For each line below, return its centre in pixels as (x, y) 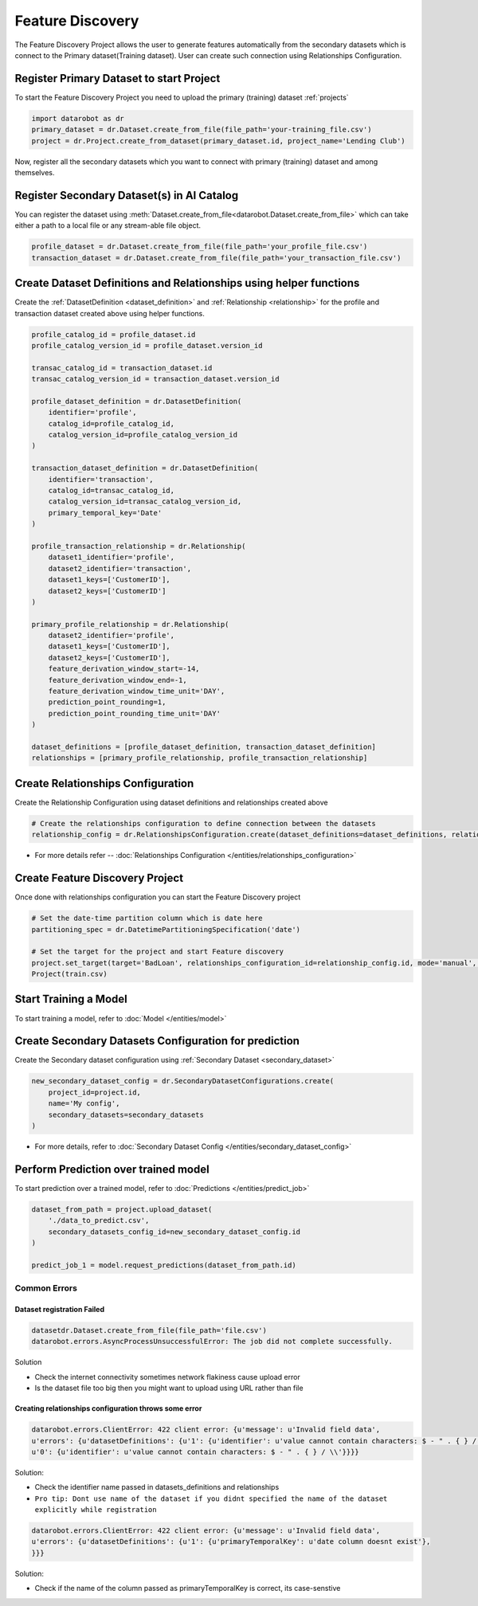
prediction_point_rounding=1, (107, 702)
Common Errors (46, 1288)
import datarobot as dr (78, 118)
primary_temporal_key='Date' (105, 513)
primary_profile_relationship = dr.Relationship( (130, 624)
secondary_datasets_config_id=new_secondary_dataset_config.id (174, 1232)
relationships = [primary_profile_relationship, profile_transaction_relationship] (200, 758)
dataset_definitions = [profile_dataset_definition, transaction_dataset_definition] (204, 746)
